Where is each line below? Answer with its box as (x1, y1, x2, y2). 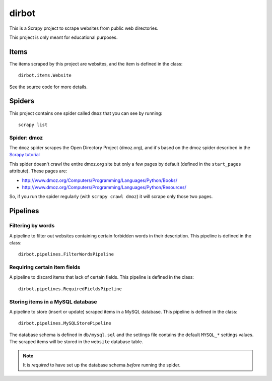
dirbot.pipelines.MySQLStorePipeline (18, 321, 112, 326)
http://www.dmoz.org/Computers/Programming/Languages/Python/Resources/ (22, 184, 186, 190)
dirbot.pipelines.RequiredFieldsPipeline (18, 286, 122, 292)
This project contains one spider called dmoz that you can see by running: (9, 110, 163, 116)
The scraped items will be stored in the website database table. (9, 339, 144, 345)
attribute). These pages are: (9, 168, 67, 174)
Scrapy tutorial (9, 152, 40, 158)
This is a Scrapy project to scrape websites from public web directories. (9, 25, 159, 31)
